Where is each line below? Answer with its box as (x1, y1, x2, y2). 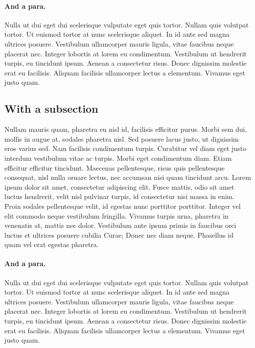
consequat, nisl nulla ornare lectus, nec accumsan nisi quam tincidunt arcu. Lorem (4, 172, 251, 182)
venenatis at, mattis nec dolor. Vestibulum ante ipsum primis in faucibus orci (4, 220, 236, 230)
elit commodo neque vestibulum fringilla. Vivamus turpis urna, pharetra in (4, 210, 229, 221)
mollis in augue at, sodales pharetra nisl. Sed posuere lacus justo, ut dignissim (4, 133, 239, 144)
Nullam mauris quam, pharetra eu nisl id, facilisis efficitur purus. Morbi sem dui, (4, 124, 247, 134)
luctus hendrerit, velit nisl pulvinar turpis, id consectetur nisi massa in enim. (4, 191, 235, 201)
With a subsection (4, 101, 98, 116)
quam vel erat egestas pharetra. (4, 239, 99, 249)
